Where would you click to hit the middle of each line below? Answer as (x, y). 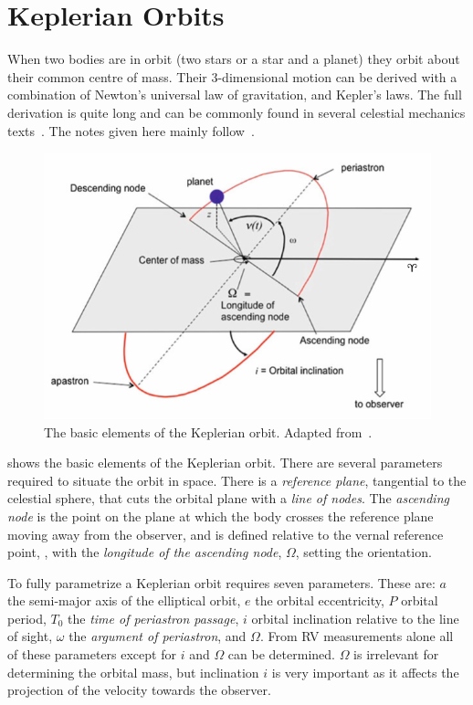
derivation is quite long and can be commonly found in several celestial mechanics (236, 112)
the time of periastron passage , (153, 618)
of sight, (30, 636)
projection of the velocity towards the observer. (139, 690)
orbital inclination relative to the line (355, 618)
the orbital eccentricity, (320, 600)
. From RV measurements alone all (357, 636)
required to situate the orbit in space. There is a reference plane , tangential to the (237, 480)
